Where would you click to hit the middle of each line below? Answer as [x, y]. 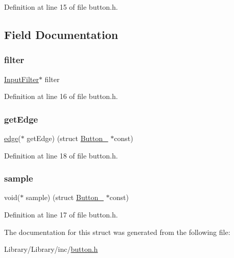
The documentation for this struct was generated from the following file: [117, 232]
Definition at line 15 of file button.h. [61, 7]
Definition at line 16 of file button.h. [61, 96]
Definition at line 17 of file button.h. [61, 214]
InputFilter [21, 79]
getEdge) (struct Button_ [67, 138]
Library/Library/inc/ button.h [51, 249]
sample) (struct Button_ [65, 197]
